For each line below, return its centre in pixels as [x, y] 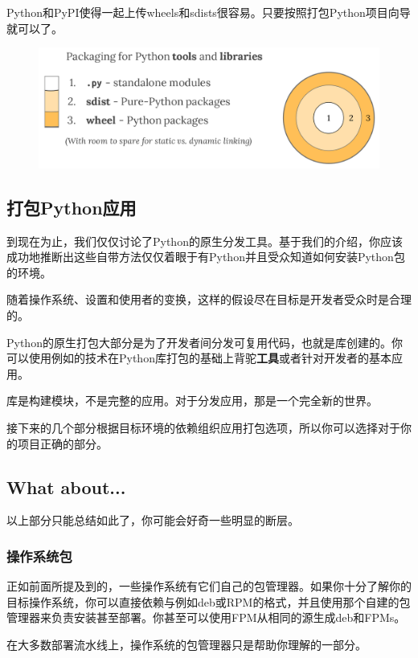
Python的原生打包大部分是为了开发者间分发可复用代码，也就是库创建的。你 [205, 342]
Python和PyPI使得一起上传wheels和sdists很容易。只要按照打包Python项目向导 [209, 12]
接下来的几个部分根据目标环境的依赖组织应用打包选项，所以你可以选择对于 [203, 428]
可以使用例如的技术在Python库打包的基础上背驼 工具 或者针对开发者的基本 [199, 358]
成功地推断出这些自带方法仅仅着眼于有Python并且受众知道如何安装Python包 [206, 257]
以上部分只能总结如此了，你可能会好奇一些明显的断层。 [153, 520]
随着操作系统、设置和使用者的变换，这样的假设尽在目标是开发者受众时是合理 [209, 299]
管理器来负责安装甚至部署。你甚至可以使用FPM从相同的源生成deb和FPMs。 [206, 617]
